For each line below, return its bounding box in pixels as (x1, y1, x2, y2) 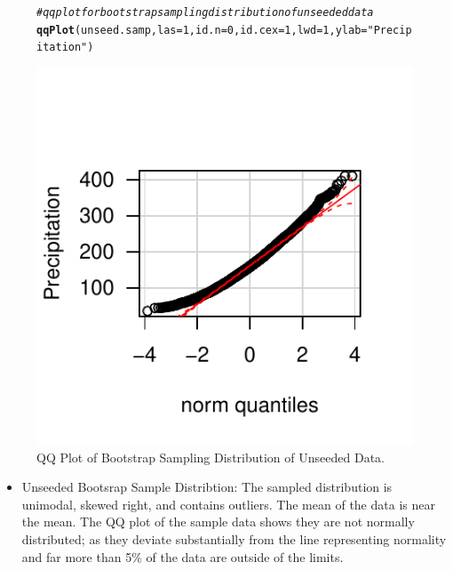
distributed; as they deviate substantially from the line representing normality (21, 529, 447, 548)
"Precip (367, 23, 412, 36)
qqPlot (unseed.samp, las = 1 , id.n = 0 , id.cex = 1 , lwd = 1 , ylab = (36, 23, 368, 36)
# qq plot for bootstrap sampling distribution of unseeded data (36, 6, 374, 19)
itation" (36, 41, 88, 54)
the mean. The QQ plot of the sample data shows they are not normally (21, 512, 415, 531)
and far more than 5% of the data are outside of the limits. (21, 547, 344, 566)
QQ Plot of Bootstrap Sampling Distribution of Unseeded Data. (36, 447, 385, 466)
